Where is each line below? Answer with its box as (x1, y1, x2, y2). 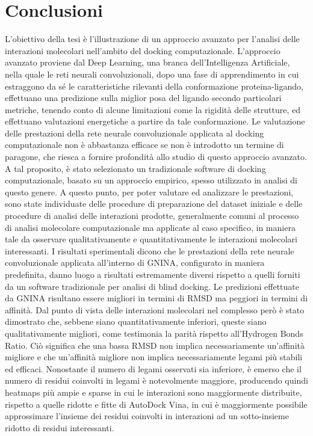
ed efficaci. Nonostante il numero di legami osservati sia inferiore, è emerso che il (5, 362, 302, 375)
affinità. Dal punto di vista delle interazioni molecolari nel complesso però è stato (5, 303, 305, 316)
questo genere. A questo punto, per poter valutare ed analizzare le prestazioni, (5, 185, 294, 198)
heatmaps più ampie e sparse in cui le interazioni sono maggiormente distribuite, (5, 385, 302, 398)
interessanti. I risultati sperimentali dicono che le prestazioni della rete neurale (5, 244, 294, 257)
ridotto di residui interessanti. (5, 421, 114, 434)
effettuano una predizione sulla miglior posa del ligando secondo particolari (5, 91, 282, 104)
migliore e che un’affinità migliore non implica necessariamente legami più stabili (5, 351, 303, 363)
